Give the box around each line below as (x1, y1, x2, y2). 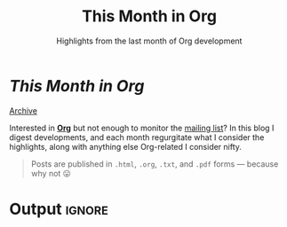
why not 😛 (30, 168, 71, 178)
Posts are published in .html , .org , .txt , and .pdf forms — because (30, 158, 279, 169)
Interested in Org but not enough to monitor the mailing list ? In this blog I (9, 122, 275, 133)
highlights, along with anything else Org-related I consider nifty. (9, 141, 243, 152)
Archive (9, 105, 38, 116)
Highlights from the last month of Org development (56, 35, 243, 46)
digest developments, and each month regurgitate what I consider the (9, 131, 265, 143)
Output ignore (9, 199, 108, 219)
